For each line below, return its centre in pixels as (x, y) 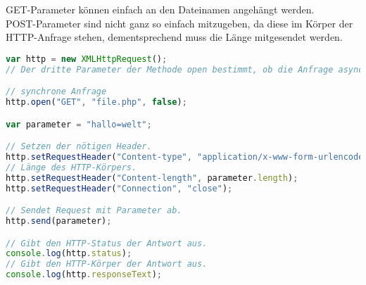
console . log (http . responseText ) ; (84, 275)
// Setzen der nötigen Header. (79, 147)
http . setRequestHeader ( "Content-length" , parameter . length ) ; (152, 178)
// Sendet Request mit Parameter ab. (94, 211)
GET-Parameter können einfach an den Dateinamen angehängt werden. (160, 9)
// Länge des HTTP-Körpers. (71, 167)
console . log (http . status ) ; (69, 254)
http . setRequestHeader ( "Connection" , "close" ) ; (119, 188)
